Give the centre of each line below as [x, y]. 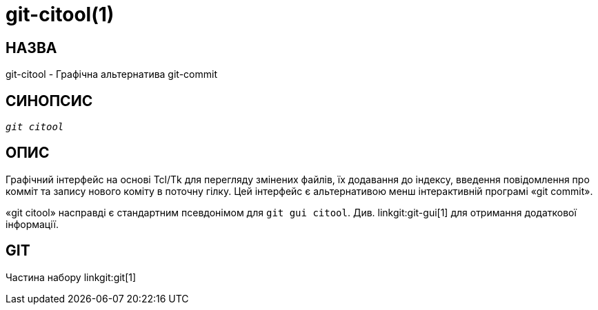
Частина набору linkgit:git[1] [71, 277]
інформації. [32, 224]
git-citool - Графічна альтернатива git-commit [111, 74]
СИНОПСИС [49, 101]
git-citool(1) [60, 14]
